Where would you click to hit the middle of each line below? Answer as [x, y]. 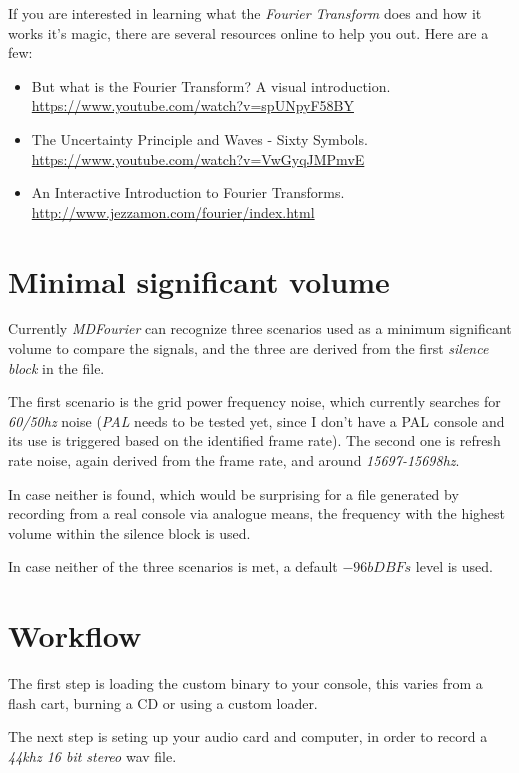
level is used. [454, 566]
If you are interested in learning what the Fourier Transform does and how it [245, 13]
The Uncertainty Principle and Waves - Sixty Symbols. [199, 138]
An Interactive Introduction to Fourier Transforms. [188, 192]
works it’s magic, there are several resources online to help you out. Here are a [248, 32]
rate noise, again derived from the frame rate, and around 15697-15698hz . [234, 460]
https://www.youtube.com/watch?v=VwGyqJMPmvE [198, 158]
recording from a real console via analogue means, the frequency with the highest [257, 513]
